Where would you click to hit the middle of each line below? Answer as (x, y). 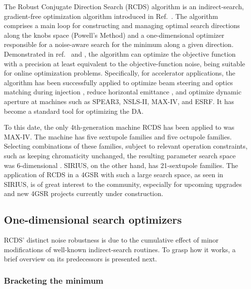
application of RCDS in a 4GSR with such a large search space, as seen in (114, 175)
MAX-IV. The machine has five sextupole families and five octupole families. (118, 136)
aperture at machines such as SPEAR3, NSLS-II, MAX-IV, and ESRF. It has (119, 101)
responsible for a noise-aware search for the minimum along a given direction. (119, 44)
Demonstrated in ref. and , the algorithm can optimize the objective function (120, 53)
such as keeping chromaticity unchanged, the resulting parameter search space (120, 155)
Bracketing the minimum (54, 280)
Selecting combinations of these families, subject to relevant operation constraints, (126, 146)
